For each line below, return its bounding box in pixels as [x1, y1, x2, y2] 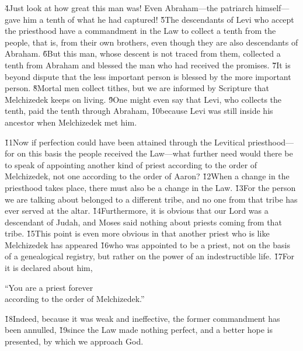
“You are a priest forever [5, 281, 93, 293]
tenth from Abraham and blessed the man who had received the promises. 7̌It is [5, 58, 291, 71]
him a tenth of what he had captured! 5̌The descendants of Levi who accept [23, 13, 294, 25]
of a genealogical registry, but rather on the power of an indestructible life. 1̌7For [5, 250, 295, 262]
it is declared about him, [5, 262, 93, 274]
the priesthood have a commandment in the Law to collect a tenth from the [5, 25, 276, 37]
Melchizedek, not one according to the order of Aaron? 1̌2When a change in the [5, 170, 290, 182]
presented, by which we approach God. [5, 335, 144, 347]
